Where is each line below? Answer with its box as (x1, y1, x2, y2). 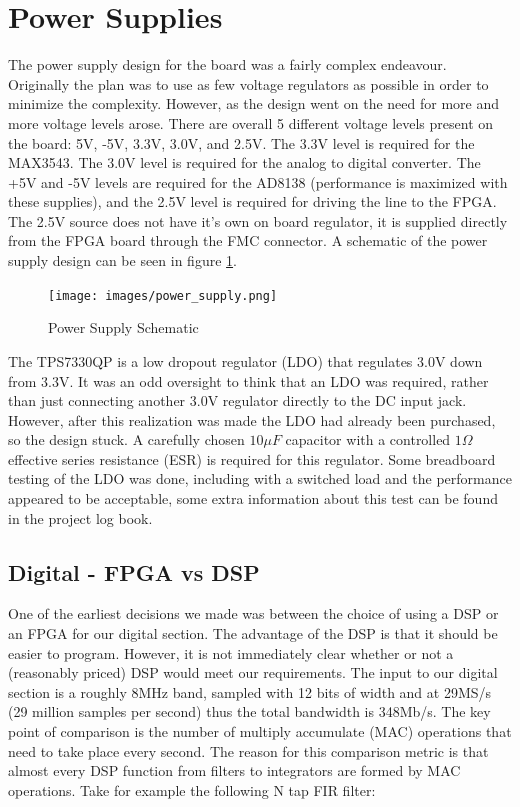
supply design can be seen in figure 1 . (8, 250, 237, 271)
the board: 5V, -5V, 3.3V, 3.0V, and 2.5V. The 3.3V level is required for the (8, 132, 475, 153)
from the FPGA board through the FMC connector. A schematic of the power (8, 230, 488, 251)
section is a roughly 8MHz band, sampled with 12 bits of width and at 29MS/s (8, 681, 492, 702)
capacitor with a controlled (285, 429, 451, 450)
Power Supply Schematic (48, 317, 199, 338)
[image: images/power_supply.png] (48, 288, 278, 303)
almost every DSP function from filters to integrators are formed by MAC (8, 760, 461, 781)
